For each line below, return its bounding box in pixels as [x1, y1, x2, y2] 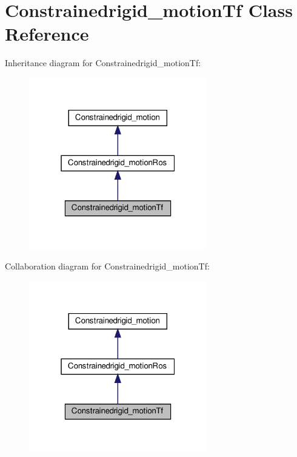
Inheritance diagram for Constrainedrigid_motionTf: [5, 56, 201, 69]
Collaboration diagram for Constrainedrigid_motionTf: [5, 259, 210, 272]
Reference [5, 21, 89, 46]
